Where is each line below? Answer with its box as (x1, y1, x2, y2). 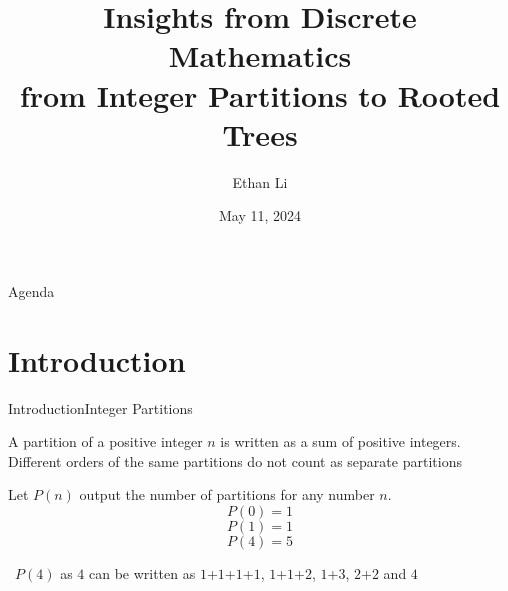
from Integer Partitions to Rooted (19, 74, 501, 115)
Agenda (8, 280, 55, 301)
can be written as (88, 562, 196, 583)
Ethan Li (232, 171, 288, 192)
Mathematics (168, 35, 352, 76)
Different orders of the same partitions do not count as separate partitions (8, 450, 462, 471)
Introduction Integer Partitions (8, 397, 193, 418)
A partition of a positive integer (8, 431, 203, 452)
